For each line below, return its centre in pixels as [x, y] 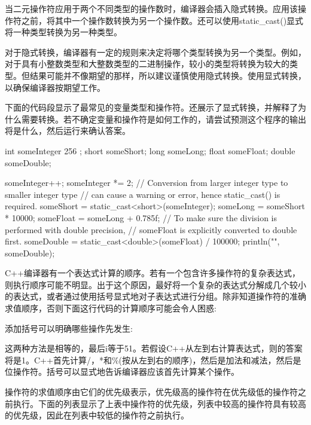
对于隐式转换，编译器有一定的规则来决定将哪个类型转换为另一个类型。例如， [155, 52]
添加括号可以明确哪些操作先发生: [69, 328]
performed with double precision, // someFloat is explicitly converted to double [151, 229]
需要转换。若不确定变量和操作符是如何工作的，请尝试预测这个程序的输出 [164, 119]
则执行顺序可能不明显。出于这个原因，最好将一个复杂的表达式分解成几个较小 [155, 284]
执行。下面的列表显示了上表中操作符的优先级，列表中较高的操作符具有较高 [159, 403]
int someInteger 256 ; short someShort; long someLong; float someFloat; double [150, 150]
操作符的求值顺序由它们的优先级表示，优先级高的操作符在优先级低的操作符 [151, 392]
